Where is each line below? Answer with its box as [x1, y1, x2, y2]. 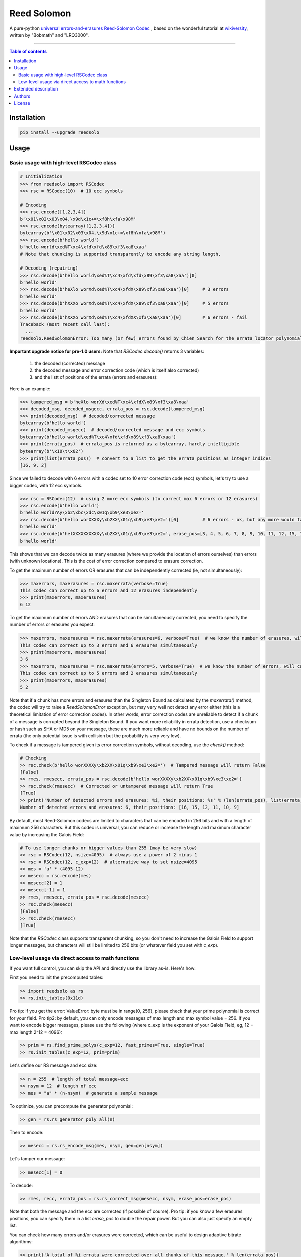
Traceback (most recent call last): [20, 322, 110, 327]
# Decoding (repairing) [20, 265, 79, 271]
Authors [14, 93, 30, 99]
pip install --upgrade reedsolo [20, 130, 100, 135]
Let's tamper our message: [9, 1155, 65, 1161]
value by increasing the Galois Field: [9, 831, 84, 837]
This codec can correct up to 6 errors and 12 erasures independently [20, 588, 198, 593]
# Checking [20, 755, 47, 761]
